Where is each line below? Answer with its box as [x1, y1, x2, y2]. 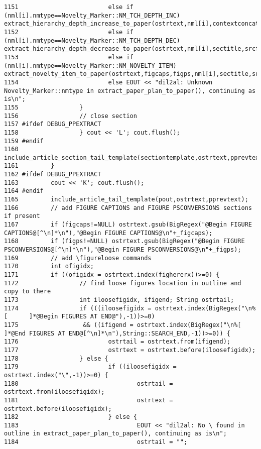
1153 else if [4, 53, 134, 61]
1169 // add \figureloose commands [4, 254, 152, 262]
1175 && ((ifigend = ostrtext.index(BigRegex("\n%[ [4, 321, 241, 328]
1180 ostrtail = [4, 380, 173, 387]
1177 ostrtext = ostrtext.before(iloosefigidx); [4, 346, 256, 354]
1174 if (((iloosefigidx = [4, 304, 152, 312]
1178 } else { [4, 355, 108, 362]
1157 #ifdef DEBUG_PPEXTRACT [4, 121, 101, 128]
